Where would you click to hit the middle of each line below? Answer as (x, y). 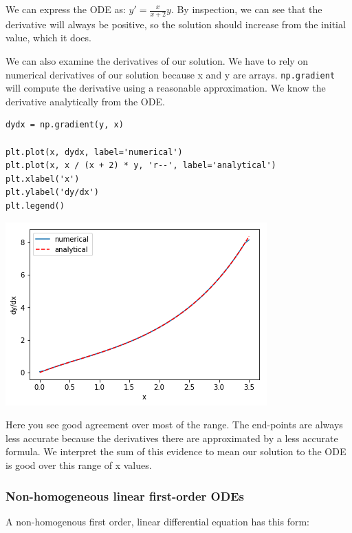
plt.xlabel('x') (43, 179)
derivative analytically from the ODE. (85, 101)
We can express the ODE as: (66, 9)
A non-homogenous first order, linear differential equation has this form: (157, 521)
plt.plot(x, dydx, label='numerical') (94, 152)
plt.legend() (35, 206)
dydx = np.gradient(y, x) (65, 125)
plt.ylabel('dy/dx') (53, 192)
